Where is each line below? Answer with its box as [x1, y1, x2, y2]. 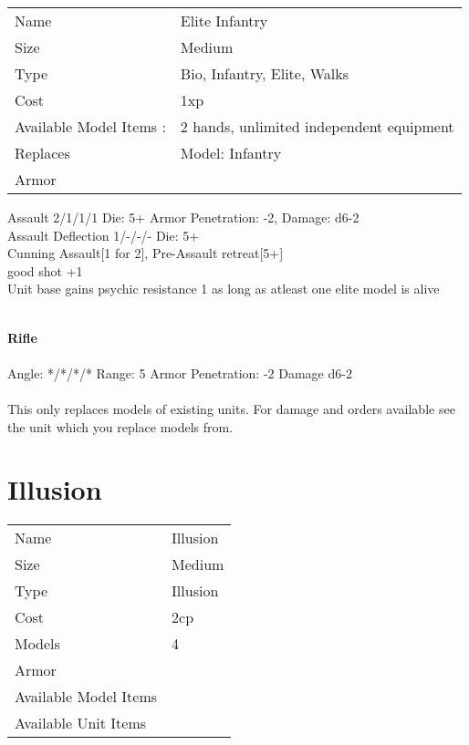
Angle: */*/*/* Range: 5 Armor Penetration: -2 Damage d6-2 [7, 363, 352, 382]
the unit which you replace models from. [7, 417, 234, 436]
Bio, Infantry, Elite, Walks [180, 63, 349, 84]
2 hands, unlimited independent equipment [180, 116, 454, 137]
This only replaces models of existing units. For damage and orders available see [7, 398, 455, 418]
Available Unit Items [15, 712, 147, 734]
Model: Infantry [180, 142, 282, 163]
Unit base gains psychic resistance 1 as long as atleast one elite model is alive [7, 279, 440, 298]
